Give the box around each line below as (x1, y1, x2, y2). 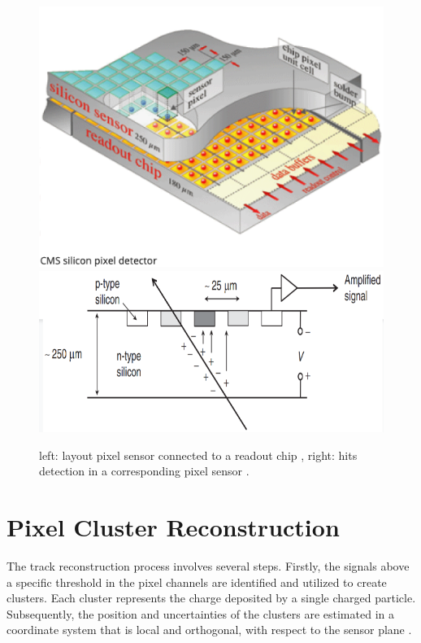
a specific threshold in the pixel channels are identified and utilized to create (7, 573, 387, 590)
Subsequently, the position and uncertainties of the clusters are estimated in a (7, 605, 394, 622)
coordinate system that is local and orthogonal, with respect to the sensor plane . (7, 621, 412, 638)
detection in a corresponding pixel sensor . (39, 462, 250, 479)
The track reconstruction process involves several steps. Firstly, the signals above (7, 558, 410, 575)
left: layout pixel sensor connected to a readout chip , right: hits (39, 446, 358, 463)
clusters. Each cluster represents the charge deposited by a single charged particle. (7, 589, 416, 606)
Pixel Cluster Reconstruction (7, 510, 340, 544)
